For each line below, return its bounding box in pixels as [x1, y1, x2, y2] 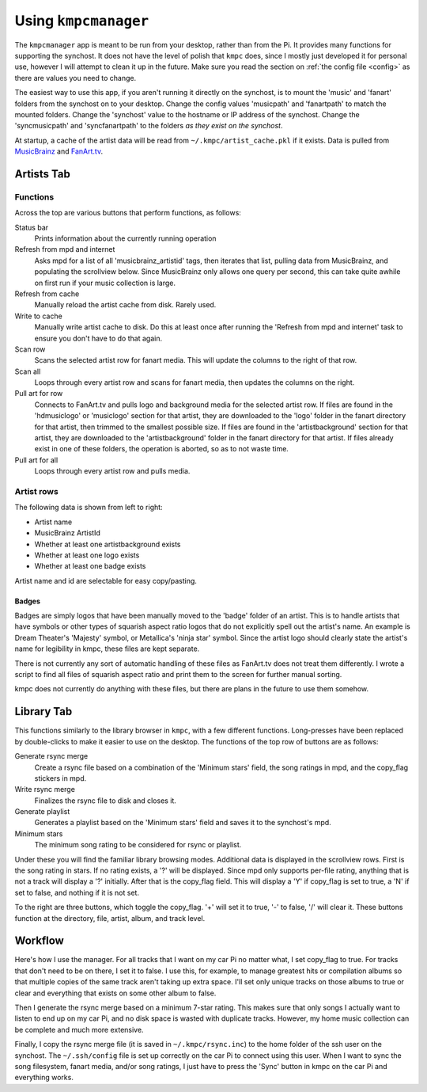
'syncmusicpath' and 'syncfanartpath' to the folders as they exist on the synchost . [14, 121, 283, 131]
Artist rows [14, 485, 59, 497]
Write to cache [14, 311, 62, 321]
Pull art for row [14, 389, 63, 398]
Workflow [14, 934, 65, 948]
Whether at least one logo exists [34, 550, 140, 560]
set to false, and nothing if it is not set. [14, 888, 140, 897]
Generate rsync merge [14, 751, 89, 761]
